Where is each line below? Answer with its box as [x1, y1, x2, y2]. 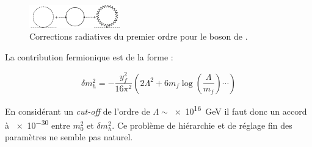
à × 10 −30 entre [5, 117, 70, 131]
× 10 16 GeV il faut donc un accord [174, 102, 307, 117]
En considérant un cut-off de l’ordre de [5, 104, 150, 117]
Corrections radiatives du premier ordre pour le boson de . [29, 30, 248, 43]
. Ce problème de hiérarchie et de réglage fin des [112, 118, 292, 131]
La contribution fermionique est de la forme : [5, 50, 173, 63]
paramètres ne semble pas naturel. [5, 131, 133, 143]
